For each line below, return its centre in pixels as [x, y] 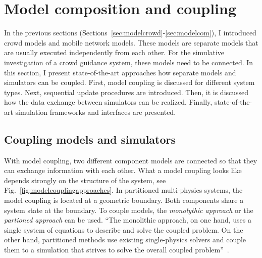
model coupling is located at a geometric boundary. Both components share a [124, 200]
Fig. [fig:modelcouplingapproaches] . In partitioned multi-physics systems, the [123, 190]
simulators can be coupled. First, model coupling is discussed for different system [129, 82]
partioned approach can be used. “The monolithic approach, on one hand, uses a [128, 220]
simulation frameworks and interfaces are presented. [96, 112]
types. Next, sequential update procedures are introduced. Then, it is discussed [126, 92]
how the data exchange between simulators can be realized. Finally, [108, 102]
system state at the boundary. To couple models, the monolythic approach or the [129, 210]
